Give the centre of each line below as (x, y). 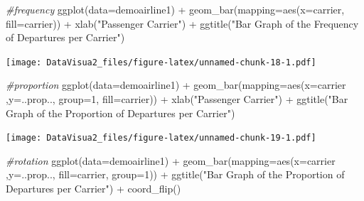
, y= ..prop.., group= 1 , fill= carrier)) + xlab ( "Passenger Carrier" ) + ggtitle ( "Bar (177, 99)
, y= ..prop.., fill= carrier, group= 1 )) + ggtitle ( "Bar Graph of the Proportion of (175, 174)
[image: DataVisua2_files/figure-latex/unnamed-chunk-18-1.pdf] (161, 62)
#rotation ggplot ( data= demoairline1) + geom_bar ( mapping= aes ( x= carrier (171, 160)
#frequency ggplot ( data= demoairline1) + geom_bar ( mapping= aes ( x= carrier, (175, 9)
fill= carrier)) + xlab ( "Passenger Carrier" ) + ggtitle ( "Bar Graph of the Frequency (182, 23)
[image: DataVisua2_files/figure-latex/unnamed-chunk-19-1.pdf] (161, 138)
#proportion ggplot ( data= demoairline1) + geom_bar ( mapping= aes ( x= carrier (176, 85)
